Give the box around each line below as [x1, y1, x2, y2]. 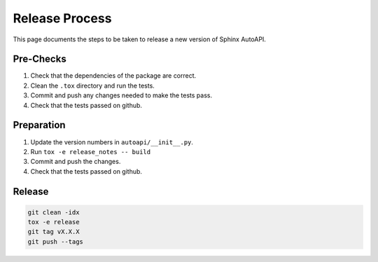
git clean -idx [27, 208, 80, 216]
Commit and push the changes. [30, 158, 121, 166]
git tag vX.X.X [27, 228, 80, 236]
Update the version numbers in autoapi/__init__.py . [30, 137, 194, 146]
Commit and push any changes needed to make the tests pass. [30, 91, 213, 99]
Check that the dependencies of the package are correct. [30, 71, 197, 80]
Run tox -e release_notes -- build [30, 147, 150, 156]
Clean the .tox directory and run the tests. [30, 81, 155, 90]
